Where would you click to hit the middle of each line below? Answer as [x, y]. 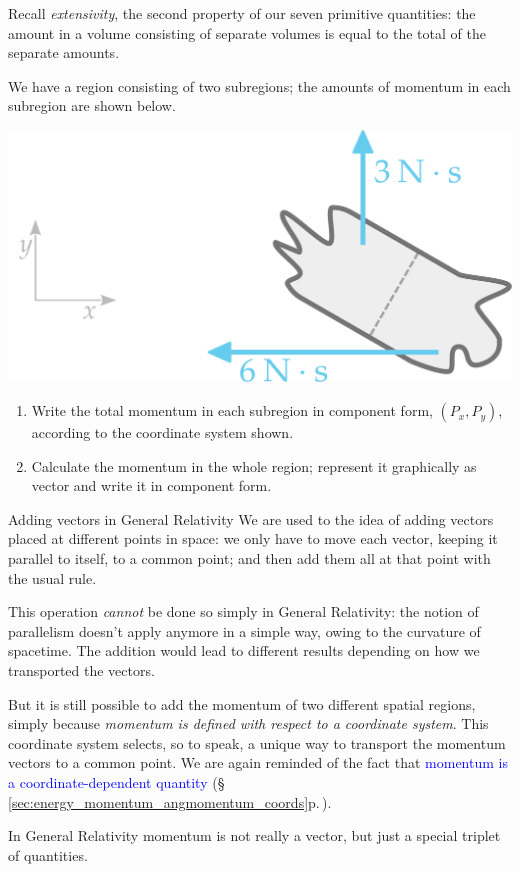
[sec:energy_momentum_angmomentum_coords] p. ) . [170, 801]
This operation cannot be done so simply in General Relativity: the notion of [243, 611]
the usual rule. [52, 577]
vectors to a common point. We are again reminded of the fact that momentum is [258, 762]
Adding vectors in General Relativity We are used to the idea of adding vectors [251, 518]
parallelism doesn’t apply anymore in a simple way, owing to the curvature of [244, 630]
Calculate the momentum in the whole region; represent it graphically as [254, 465]
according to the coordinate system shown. [162, 432]
